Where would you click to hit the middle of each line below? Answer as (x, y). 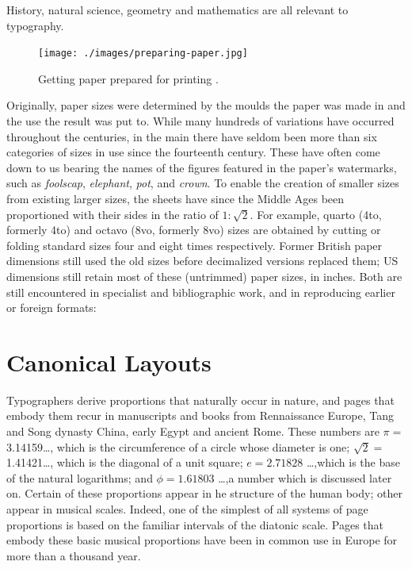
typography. (35, 25)
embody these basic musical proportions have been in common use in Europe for (202, 540)
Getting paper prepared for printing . (128, 78)
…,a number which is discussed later (305, 477)
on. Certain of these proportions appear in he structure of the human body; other (204, 493)
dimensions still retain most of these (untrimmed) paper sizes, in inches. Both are (204, 276)
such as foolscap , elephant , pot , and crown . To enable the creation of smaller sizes (203, 183)
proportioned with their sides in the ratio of (113, 214)
